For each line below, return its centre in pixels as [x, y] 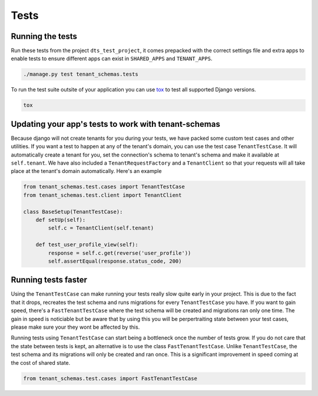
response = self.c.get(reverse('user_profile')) [120, 253]
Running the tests [44, 36]
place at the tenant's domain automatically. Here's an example [86, 171]
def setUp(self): [61, 220]
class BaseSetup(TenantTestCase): [73, 212]
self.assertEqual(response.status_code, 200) [115, 261]
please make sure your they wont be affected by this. [75, 327]
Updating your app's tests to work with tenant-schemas [115, 124]
